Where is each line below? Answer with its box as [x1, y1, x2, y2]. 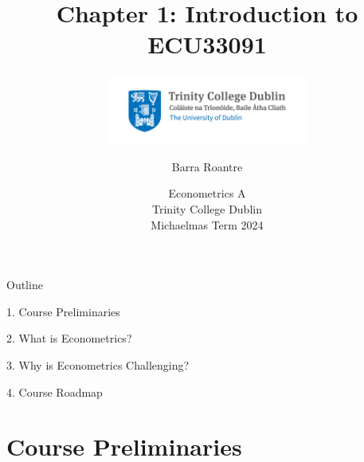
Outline [6, 276, 43, 293]
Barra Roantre [171, 158, 243, 174]
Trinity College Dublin [152, 200, 262, 217]
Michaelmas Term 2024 [151, 216, 264, 233]
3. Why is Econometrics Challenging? [6, 356, 190, 373]
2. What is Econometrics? [6, 330, 132, 346]
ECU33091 [147, 28, 267, 61]
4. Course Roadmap [6, 383, 103, 400]
